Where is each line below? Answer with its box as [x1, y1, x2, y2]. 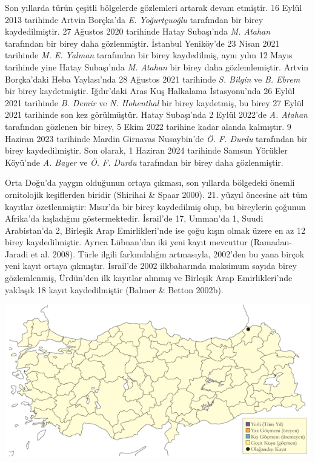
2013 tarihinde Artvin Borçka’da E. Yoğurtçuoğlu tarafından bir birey [5, 13, 264, 25]
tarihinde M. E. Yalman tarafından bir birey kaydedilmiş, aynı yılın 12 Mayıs [5, 49, 293, 61]
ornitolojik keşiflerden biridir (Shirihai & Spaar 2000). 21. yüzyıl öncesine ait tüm [5, 188, 308, 200]
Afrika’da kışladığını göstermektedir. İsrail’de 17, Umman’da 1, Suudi [5, 212, 264, 225]
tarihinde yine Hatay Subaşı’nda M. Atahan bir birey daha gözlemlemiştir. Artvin [5, 60, 309, 73]
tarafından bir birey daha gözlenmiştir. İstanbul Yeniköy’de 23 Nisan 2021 [5, 36, 280, 49]
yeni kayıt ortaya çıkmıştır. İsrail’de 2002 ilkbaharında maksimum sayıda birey [5, 259, 297, 272]
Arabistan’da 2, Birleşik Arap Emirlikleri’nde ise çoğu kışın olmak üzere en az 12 [5, 223, 305, 236]
